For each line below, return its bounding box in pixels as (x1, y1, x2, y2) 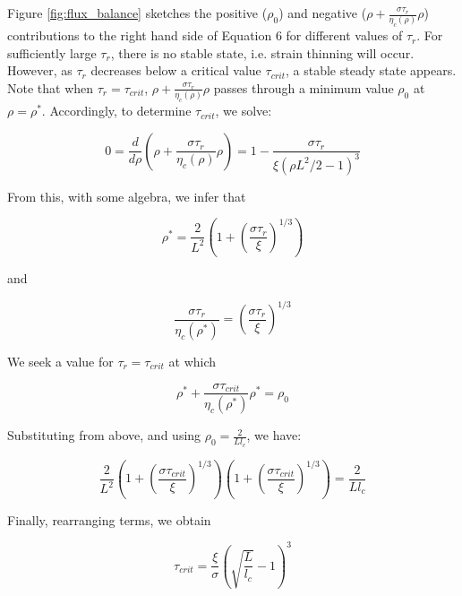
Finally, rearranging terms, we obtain (7, 510, 211, 529)
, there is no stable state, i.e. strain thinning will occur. (110, 43, 415, 62)
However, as (7, 61, 73, 80)
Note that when (7, 78, 94, 97)
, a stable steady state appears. (286, 61, 457, 80)
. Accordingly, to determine (41, 101, 192, 120)
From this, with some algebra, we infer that (7, 186, 246, 205)
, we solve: (215, 101, 272, 120)
